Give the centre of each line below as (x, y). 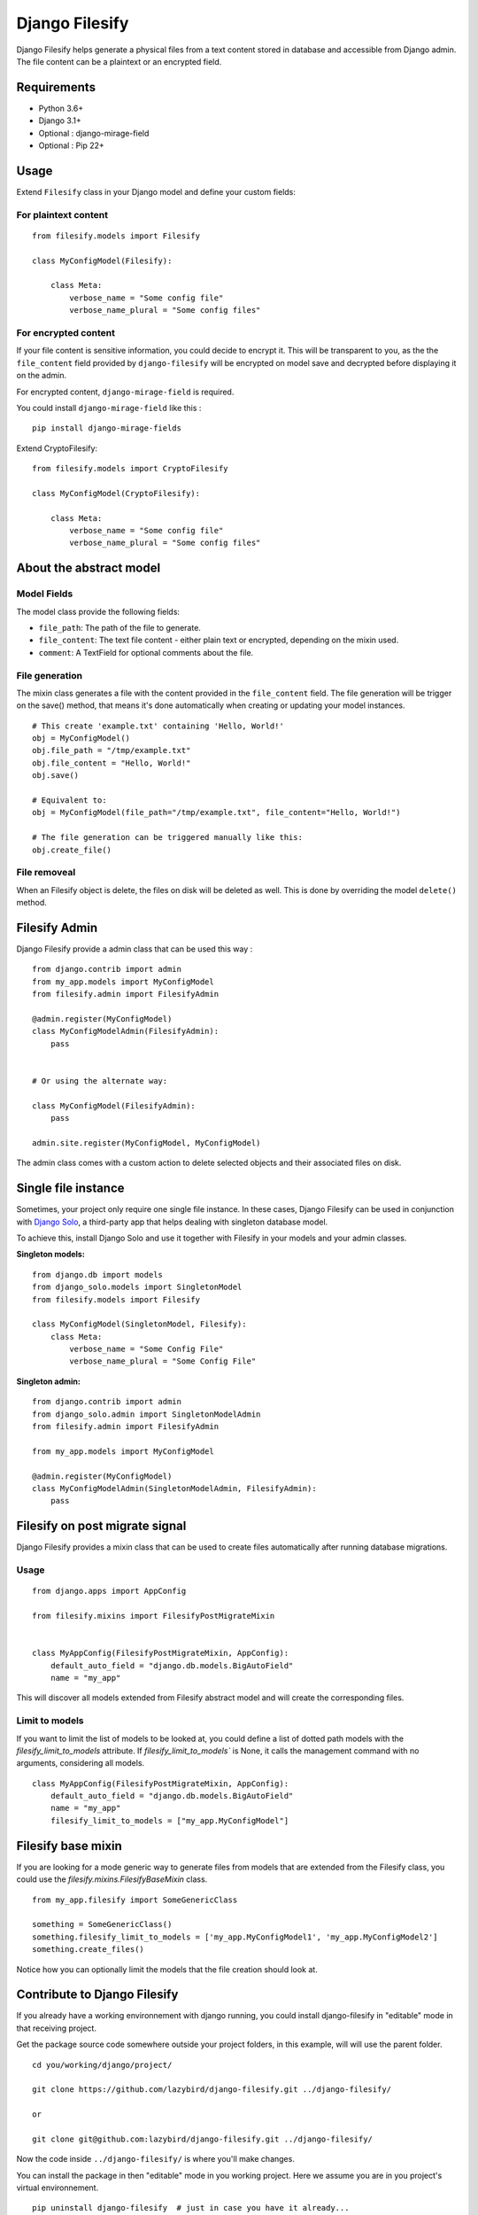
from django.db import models (98, 1275)
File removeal (46, 873)
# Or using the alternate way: (100, 1080)
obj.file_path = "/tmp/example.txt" (112, 750)
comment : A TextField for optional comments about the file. (146, 652)
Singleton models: (51, 1255)
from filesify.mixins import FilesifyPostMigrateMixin (154, 1616)
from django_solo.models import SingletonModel (137, 1287)
